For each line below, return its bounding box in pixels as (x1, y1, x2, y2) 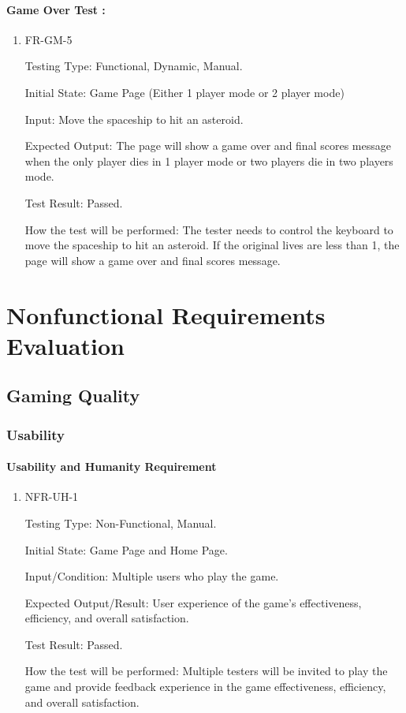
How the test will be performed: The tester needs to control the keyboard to (24, 221, 393, 237)
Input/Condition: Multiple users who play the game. (24, 568, 279, 584)
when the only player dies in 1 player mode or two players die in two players (24, 152, 393, 169)
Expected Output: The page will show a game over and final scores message (24, 137, 391, 154)
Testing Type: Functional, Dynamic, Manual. (24, 58, 243, 74)
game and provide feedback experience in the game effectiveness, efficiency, (24, 678, 386, 695)
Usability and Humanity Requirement (6, 458, 217, 475)
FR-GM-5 (24, 31, 73, 47)
